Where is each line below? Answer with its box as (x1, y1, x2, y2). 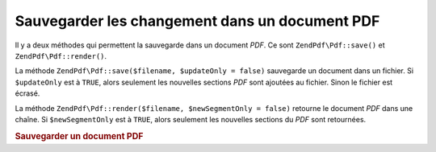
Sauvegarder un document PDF (15, 130, 144, 142)
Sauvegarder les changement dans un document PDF (15, 12, 380, 30)
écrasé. (15, 88, 40, 98)
